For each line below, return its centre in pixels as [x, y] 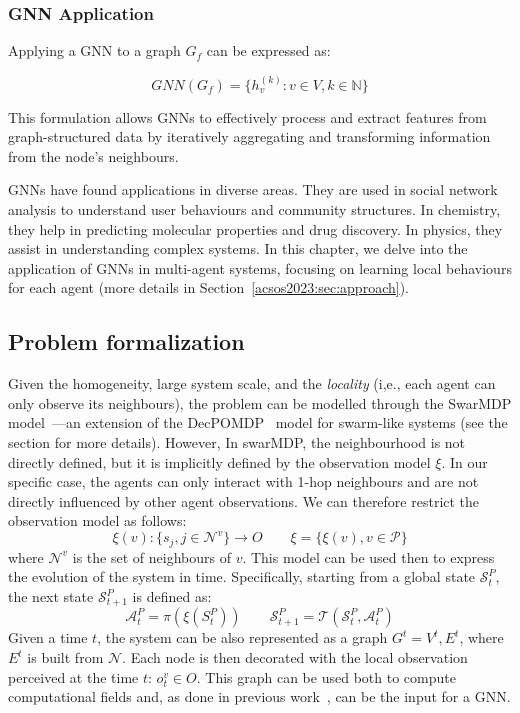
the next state [51, 596]
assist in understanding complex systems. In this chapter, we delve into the [238, 248]
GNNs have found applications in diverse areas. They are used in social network [253, 189]
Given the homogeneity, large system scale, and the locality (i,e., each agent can [252, 383]
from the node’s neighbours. [93, 155]
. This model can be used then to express [368, 556]
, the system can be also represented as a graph [242, 637]
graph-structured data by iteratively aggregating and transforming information [249, 136]
